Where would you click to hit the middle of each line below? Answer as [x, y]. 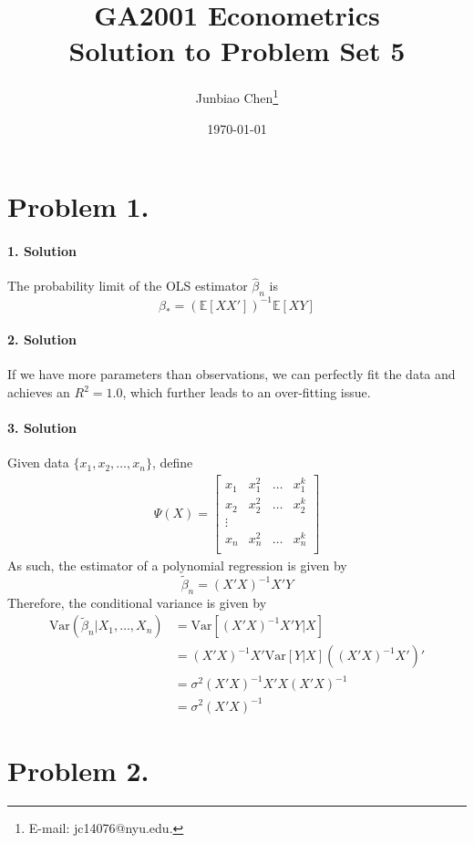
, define [172, 463]
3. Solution [42, 428]
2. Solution [42, 339]
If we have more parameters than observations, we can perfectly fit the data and [232, 374]
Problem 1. [78, 206]
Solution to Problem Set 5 [237, 51]
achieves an [39, 392]
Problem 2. [78, 770]
